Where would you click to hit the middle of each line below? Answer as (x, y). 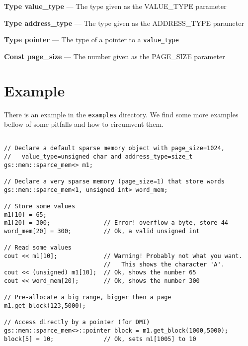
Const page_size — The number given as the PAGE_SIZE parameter (115, 56)
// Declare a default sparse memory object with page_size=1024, (114, 148)
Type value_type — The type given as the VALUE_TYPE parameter (115, 6)
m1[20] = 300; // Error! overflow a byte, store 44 (116, 223)
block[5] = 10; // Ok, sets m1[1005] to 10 (100, 339)
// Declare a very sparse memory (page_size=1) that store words (114, 182)
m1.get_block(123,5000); (45, 305)
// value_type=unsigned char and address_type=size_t (98, 157)
